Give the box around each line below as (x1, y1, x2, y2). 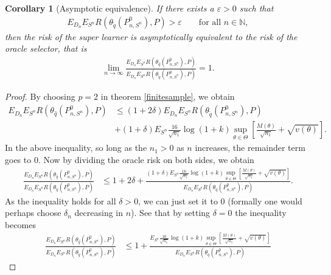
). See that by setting (131, 206, 211, 219)
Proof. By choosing (5, 90, 75, 103)
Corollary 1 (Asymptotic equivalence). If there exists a (5, 2, 214, 14)
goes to (5, 153, 32, 165)
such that (239, 2, 274, 14)
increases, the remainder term (195, 141, 305, 154)
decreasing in (74, 206, 124, 219)
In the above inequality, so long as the (5, 141, 147, 154)
